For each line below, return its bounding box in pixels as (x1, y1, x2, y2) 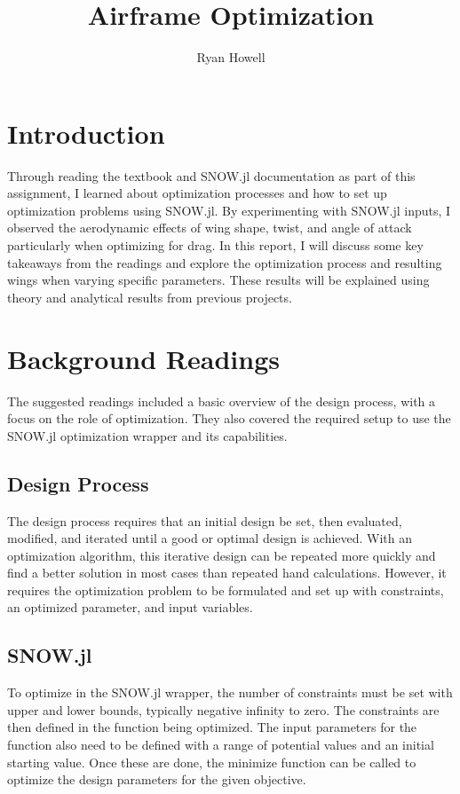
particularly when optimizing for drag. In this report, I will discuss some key (7, 236, 424, 255)
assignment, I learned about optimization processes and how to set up (7, 184, 387, 202)
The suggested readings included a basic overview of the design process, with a (7, 391, 436, 410)
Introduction (7, 114, 165, 151)
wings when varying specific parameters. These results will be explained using (7, 271, 430, 289)
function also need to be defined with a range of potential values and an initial (7, 735, 434, 754)
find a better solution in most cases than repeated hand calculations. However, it (7, 563, 447, 582)
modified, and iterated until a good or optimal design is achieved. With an (7, 529, 413, 547)
